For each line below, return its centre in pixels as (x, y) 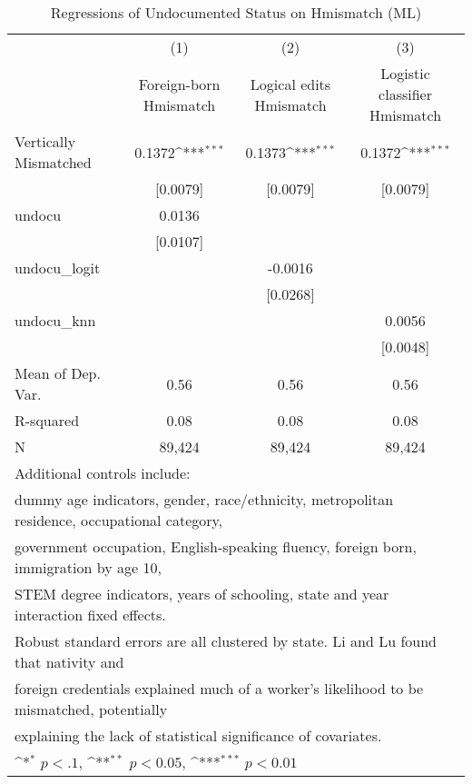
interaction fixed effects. (90, 615)
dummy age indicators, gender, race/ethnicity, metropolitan (204, 499)
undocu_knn (55, 320)
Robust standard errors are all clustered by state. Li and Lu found (226, 641)
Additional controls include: (103, 473)
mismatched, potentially (91, 709)
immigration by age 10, (88, 567)
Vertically (45, 141)
